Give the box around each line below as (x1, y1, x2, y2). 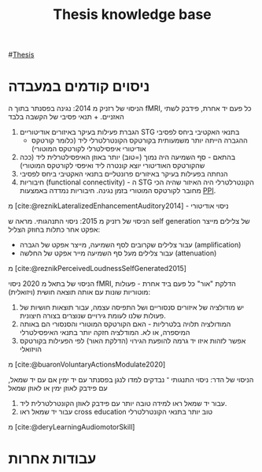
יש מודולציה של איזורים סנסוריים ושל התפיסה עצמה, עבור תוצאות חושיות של (19, 303, 245, 312)
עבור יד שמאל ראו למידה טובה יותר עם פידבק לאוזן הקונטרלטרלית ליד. (19, 399, 227, 408)
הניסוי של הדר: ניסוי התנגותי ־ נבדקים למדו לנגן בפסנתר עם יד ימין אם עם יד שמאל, (8, 375, 254, 385)
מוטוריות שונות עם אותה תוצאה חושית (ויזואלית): (8, 288, 151, 297)
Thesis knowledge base (52, 6, 212, 24)
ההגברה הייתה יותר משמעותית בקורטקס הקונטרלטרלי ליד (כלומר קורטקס (31, 136, 248, 145)
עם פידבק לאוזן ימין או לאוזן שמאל (8, 384, 108, 393)
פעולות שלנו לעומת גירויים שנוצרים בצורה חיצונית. (19, 311, 167, 321)
